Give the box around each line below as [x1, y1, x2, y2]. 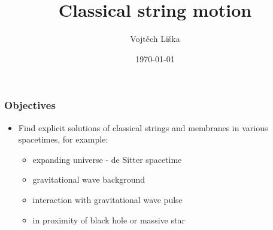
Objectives [4, 98, 56, 113]
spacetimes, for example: [18, 133, 108, 146]
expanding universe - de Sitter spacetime [32, 153, 182, 165]
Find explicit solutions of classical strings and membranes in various [18, 121, 268, 134]
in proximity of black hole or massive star [32, 213, 185, 226]
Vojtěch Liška [130, 32, 180, 45]
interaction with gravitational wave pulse [32, 193, 183, 205]
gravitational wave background [32, 173, 145, 186]
